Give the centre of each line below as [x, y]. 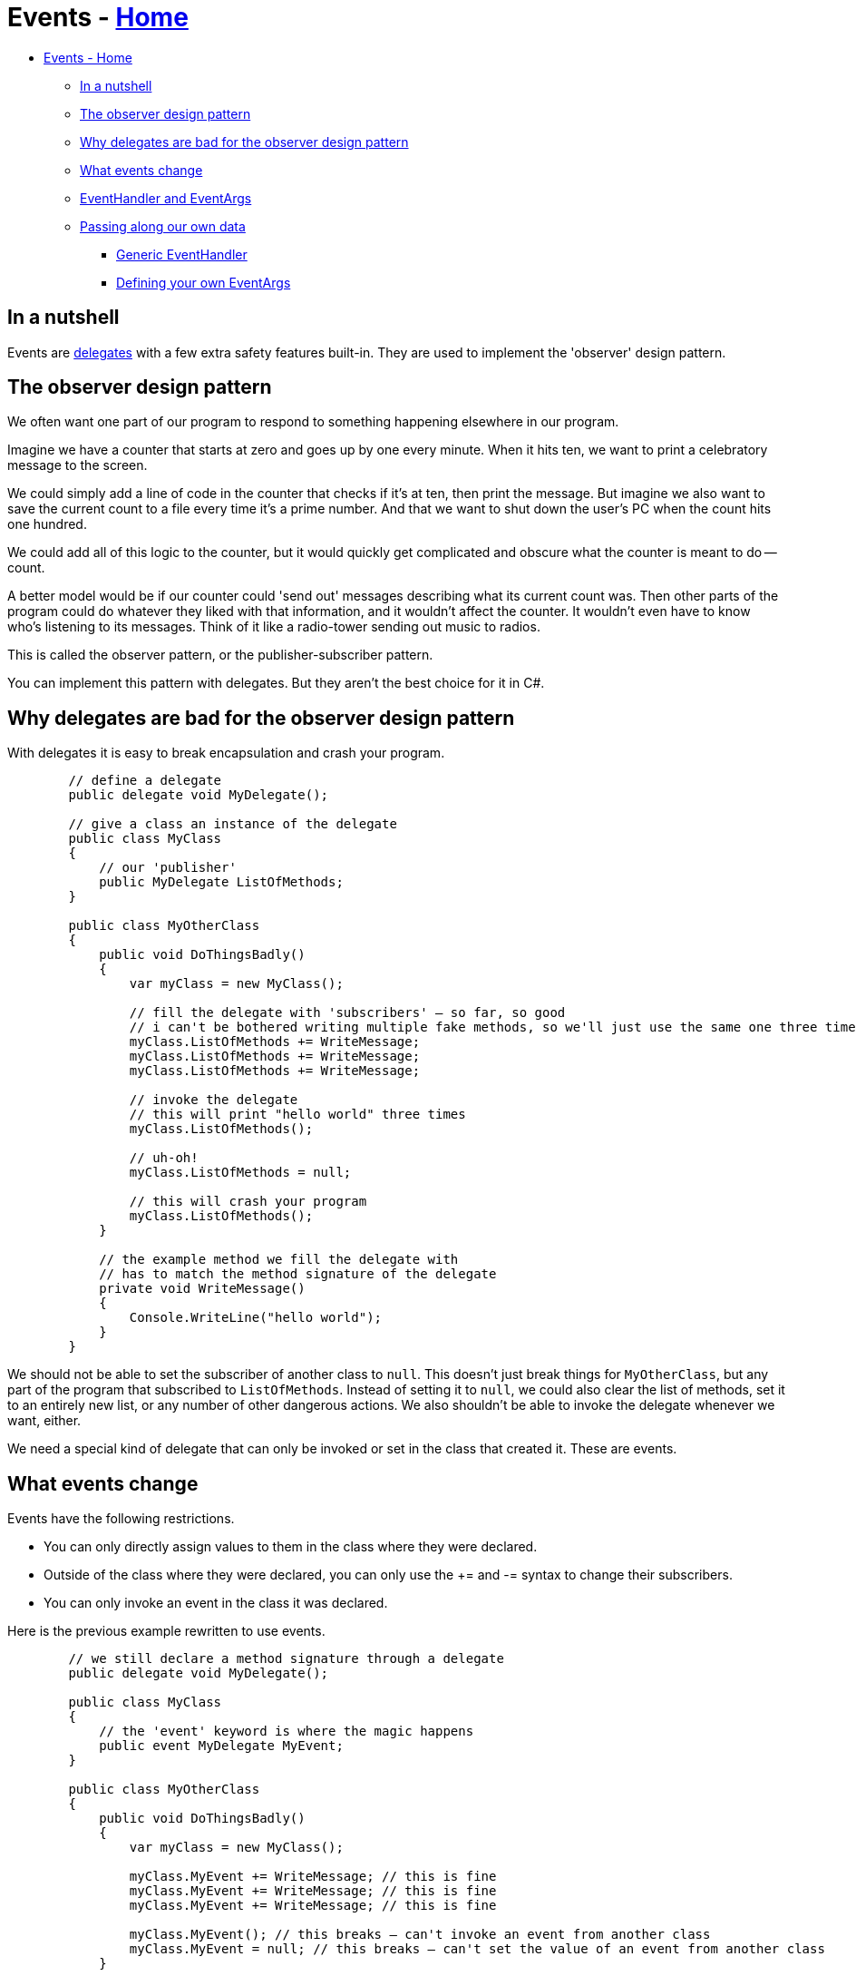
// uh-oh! [164, 1158]
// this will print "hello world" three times [297, 1115]
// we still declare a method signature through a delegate [286, 1659]
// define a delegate [145, 781]
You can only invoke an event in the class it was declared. [216, 1603]
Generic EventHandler [182, 254]
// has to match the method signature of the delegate [298, 1274]
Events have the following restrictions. [121, 1519]
